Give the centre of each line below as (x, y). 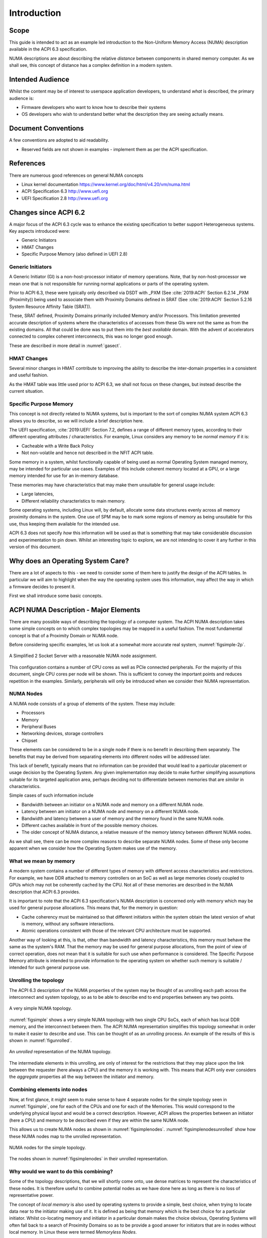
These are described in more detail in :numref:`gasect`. (65, 345)
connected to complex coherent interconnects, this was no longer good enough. (91, 336)
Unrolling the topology (37, 980)
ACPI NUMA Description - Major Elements (75, 610)
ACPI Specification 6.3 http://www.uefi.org (65, 191)
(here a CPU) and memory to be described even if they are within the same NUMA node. (99, 1120)
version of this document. (35, 547)
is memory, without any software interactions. (68, 924)
